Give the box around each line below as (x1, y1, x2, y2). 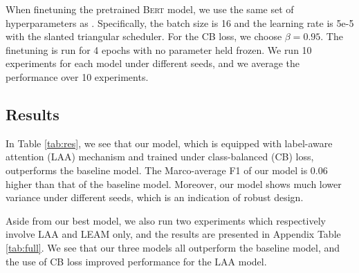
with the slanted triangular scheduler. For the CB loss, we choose (6, 29, 282, 44)
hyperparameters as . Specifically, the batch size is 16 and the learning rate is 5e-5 (6, 15, 354, 30)
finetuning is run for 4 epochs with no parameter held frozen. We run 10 (6, 42, 312, 57)
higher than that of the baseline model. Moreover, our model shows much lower (6, 176, 342, 191)
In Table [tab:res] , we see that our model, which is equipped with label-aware (6, 135, 333, 150)
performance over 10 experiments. (6, 69, 149, 84)
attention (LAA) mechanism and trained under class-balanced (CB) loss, (6, 149, 314, 164)
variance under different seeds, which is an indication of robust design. (6, 190, 304, 205)
